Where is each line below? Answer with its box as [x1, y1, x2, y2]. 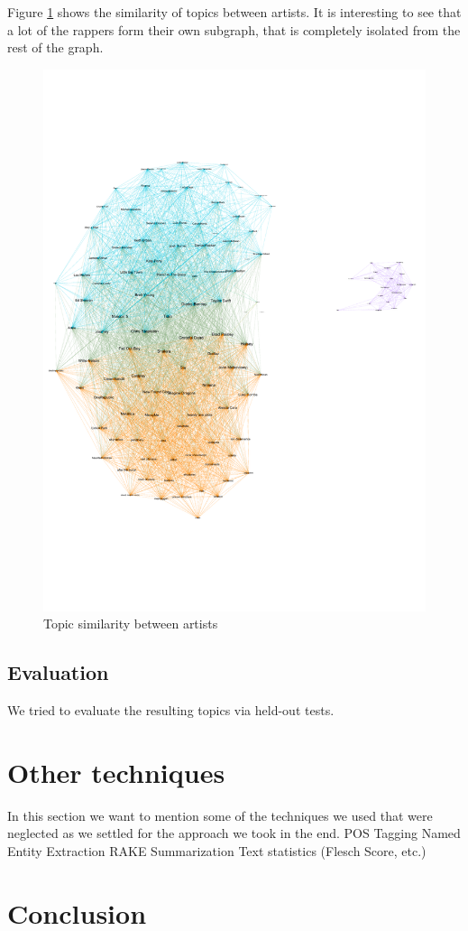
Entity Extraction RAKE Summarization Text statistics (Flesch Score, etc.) [7, 842, 427, 860]
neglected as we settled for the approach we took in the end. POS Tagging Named [7, 824, 461, 843]
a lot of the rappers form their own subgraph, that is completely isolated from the [7, 20, 461, 39]
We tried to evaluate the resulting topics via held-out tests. [7, 701, 335, 720]
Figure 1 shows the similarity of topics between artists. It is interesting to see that [7, 3, 462, 21]
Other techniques [7, 753, 225, 790]
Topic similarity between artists [43, 614, 218, 633]
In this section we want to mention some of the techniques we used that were [7, 805, 433, 824]
